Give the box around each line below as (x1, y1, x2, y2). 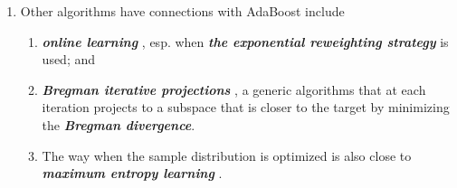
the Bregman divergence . (42, 115, 195, 134)
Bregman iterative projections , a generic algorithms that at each (42, 80, 426, 99)
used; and (42, 50, 96, 69)
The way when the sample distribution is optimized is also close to (42, 146, 412, 164)
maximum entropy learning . (42, 164, 223, 183)
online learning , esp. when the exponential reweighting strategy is (42, 32, 449, 51)
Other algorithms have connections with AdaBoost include (20, 2, 345, 20)
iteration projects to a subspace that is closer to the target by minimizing (42, 98, 450, 117)
